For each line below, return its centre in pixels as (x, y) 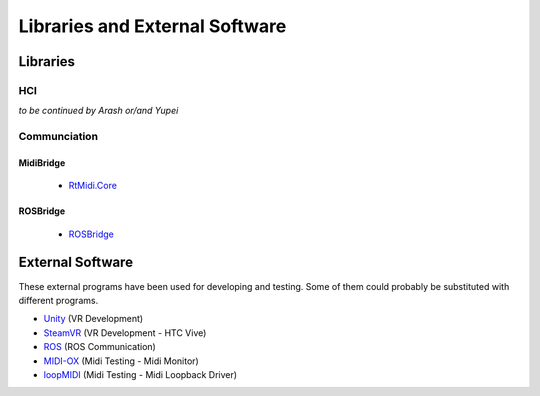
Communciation (58, 137)
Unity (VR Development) (93, 319)
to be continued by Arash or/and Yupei (98, 111)
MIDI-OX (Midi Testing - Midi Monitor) (121, 361)
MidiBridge (42, 162)
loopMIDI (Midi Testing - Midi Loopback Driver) (140, 374)
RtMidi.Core (92, 186)
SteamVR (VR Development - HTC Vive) (125, 332)
